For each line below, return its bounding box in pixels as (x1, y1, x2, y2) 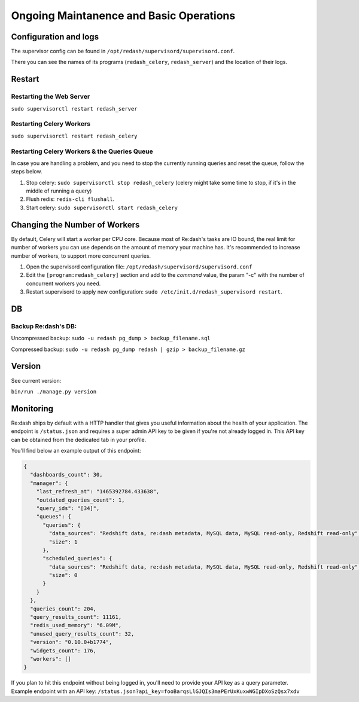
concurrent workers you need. (26, 280, 101, 287)
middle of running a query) (26, 187, 92, 194)
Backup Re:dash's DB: (11, 322, 77, 330)
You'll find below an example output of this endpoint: (11, 447, 141, 454)
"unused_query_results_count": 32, (30, 630, 135, 637)
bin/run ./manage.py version (11, 388, 97, 395)
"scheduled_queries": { (42, 555, 112, 562)
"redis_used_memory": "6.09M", (30, 622, 122, 629)
